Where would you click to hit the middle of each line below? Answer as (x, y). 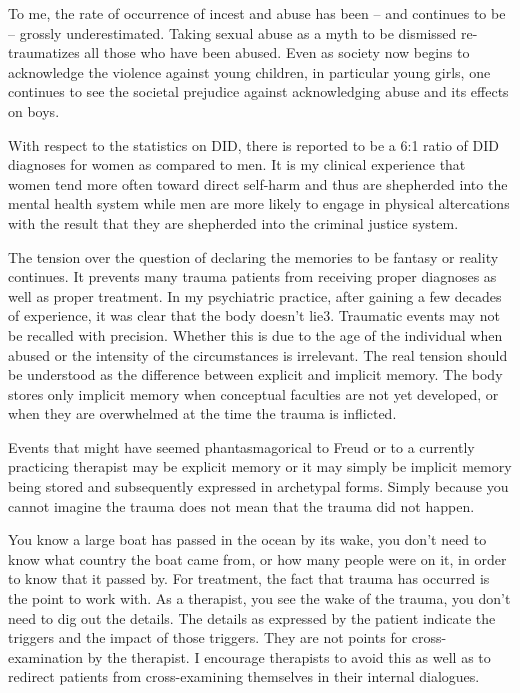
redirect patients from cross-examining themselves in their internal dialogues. (244, 676)
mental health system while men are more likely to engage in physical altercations (259, 203)
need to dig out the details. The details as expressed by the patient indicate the (252, 617)
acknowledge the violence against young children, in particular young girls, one (249, 71)
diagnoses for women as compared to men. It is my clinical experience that (237, 164)
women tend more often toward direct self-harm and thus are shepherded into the (258, 183)
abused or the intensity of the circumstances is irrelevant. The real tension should (258, 354)
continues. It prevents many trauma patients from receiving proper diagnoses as (252, 276)
